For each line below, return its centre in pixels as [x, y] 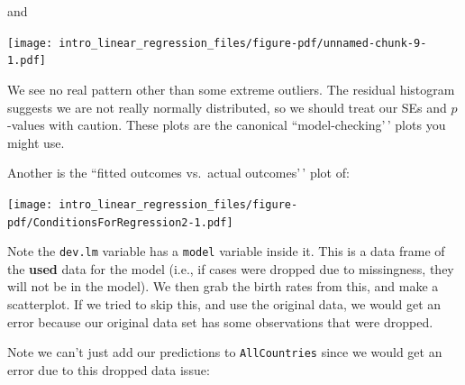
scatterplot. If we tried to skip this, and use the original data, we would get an [224, 304]
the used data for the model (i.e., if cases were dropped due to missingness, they [231, 268]
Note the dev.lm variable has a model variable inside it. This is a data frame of [226, 251]
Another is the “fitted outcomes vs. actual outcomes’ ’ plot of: [178, 173]
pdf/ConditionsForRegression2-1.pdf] [120, 222]
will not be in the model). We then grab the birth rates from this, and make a [223, 286]
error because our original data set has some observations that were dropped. [220, 321]
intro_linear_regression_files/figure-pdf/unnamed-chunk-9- [243, 43]
